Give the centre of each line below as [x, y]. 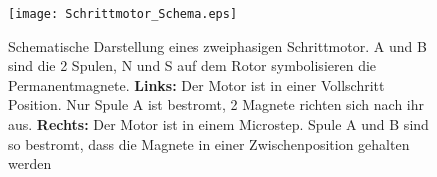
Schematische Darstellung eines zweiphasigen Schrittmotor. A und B [217, 45]
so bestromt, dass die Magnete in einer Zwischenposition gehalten [209, 143]
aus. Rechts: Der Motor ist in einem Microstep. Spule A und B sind [218, 124]
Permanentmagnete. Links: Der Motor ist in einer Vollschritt [196, 84]
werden [30, 163]
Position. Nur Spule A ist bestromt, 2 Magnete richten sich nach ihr [216, 104]
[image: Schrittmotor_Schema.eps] [123, 14]
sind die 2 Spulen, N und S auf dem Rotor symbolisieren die [192, 65]
